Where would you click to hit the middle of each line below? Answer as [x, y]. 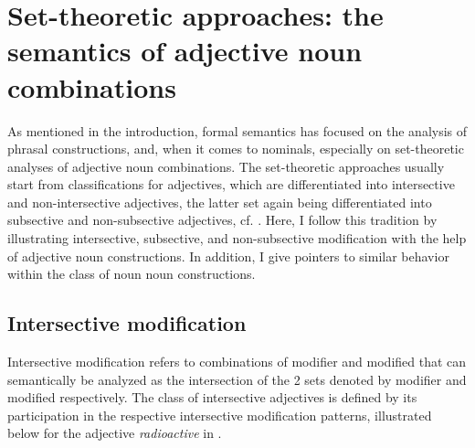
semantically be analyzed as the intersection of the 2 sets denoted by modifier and [237, 379]
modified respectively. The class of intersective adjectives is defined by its [212, 397]
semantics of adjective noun [185, 51]
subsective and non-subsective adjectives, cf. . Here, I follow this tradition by [222, 220]
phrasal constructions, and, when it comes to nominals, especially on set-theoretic [236, 149]
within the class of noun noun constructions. [132, 274]
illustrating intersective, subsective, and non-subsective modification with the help [237, 238]
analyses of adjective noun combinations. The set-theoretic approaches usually [226, 166]
